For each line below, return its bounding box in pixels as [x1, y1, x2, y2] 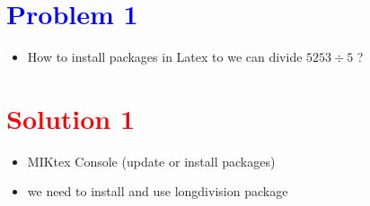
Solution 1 [6, 99, 136, 136]
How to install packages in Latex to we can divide [27, 47, 303, 66]
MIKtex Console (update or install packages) [27, 151, 276, 170]
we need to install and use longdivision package [27, 182, 288, 201]
